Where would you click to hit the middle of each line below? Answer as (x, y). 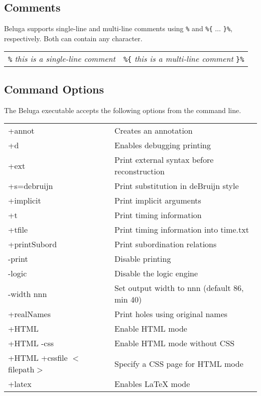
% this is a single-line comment (62, 59)
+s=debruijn (31, 186)
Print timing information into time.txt (182, 230)
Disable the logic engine (156, 273)
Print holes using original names (171, 314)
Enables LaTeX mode (152, 384)
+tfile (18, 230)
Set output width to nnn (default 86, (179, 288)
